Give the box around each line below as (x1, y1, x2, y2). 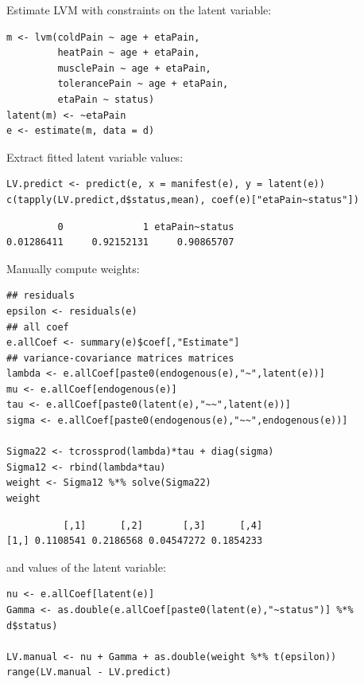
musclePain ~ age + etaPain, (57, 62, 211, 74)
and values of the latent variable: (6, 558, 166, 575)
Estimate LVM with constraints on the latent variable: (6, 2, 272, 18)
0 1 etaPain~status (57, 221, 234, 233)
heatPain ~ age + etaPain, (57, 47, 200, 59)
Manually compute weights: (6, 260, 140, 276)
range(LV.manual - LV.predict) (6, 666, 172, 678)
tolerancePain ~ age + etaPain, (57, 78, 229, 90)
